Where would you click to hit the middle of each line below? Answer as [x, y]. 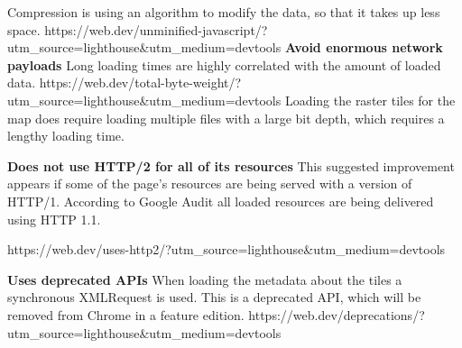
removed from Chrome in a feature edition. [126, 314]
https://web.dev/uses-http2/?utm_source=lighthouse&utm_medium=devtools [226, 249]
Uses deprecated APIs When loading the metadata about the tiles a [205, 279]
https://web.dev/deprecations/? [337, 314]
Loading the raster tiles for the [370, 100]
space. [24, 29]
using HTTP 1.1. [54, 219]
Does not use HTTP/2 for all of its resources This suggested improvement [231, 165]
